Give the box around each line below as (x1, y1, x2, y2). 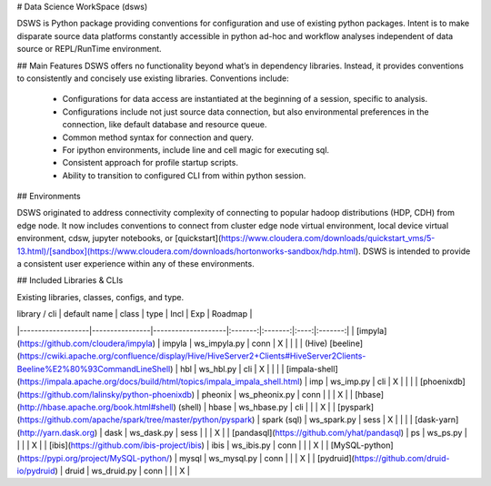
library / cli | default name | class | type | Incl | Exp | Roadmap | (16, 309, 253, 319)
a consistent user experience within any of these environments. (16, 258, 255, 269)
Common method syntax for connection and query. (62, 132, 255, 143)
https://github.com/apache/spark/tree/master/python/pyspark (19, 414, 253, 425)
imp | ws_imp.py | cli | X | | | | (309, 376, 418, 387)
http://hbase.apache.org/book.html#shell (19, 401, 174, 412)
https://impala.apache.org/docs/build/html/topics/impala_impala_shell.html (19, 376, 300, 387)
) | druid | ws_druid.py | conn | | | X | (55, 465, 190, 476)
